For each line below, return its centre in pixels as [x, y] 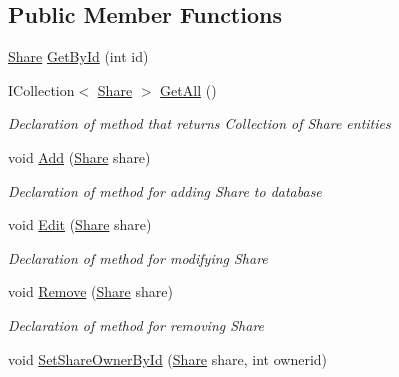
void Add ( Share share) [79, 156]
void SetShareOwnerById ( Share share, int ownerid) [168, 358]
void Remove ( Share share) [90, 291]
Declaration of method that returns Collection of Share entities [199, 123]
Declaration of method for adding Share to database [165, 190]
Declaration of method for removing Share [136, 324]
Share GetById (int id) [78, 56]
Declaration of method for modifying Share [138, 257]
